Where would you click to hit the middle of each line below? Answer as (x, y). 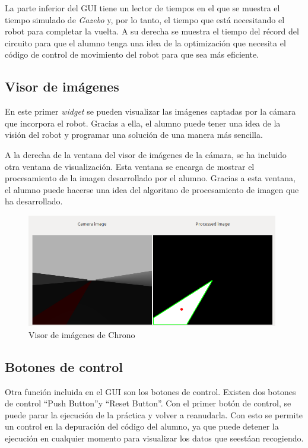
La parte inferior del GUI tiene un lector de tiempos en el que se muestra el (142, 8)
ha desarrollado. (34, 201)
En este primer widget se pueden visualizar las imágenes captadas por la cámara (150, 111)
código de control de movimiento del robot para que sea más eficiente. (132, 54)
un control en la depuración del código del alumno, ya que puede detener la (142, 426)
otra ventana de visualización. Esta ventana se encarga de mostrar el (130, 166)
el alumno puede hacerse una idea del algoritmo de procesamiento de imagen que (152, 189)
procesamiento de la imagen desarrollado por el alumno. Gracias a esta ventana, (150, 178)
